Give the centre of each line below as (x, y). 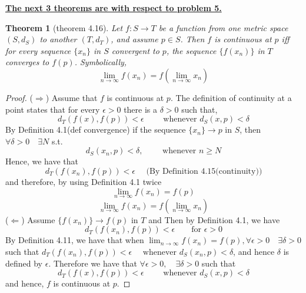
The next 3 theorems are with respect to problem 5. (114, 8)
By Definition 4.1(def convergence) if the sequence (96, 129)
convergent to (135, 50)
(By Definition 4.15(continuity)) (204, 171)
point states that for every (53, 109)
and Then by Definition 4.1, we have (214, 219)
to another (58, 39)
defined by (24, 263)
